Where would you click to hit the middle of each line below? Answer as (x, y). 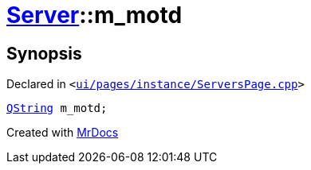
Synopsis (44, 53)
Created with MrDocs (63, 133)
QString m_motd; (57, 108)
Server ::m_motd (94, 15)
